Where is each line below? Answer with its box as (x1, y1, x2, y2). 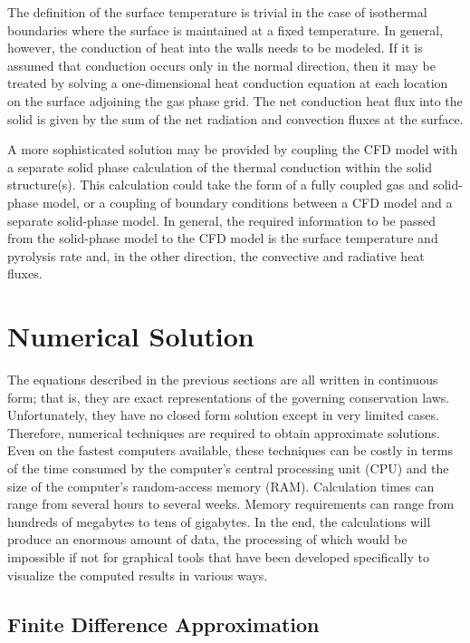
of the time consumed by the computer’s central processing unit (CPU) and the (7, 459, 449, 477)
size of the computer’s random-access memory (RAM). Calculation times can (7, 476, 435, 495)
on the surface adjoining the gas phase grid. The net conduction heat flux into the (7, 91, 463, 110)
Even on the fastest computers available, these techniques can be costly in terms (7, 441, 453, 460)
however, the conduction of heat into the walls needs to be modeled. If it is (7, 38, 423, 57)
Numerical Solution (7, 317, 254, 355)
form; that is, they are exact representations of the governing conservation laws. (7, 387, 450, 406)
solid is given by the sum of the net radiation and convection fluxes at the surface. (7, 109, 464, 128)
